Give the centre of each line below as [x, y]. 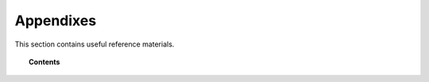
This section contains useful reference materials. [95, 44]
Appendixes [56, 20]
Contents [44, 61]
